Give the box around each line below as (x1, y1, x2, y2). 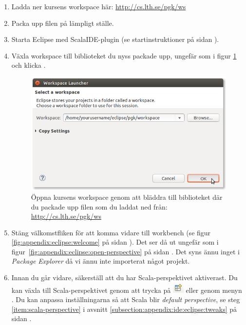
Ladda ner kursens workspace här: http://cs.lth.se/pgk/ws (11, 1, 186, 11)
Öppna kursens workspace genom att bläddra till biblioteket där (31, 191, 223, 202)
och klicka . (11, 60, 46, 70)
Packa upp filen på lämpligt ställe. (11, 18, 114, 28)
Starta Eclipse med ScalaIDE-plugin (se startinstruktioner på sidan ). (11, 34, 219, 44)
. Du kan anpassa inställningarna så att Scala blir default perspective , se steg (11, 294, 240, 305)
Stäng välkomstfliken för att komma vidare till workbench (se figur (11, 227, 211, 237)
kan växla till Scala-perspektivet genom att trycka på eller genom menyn (11, 285, 242, 295)
